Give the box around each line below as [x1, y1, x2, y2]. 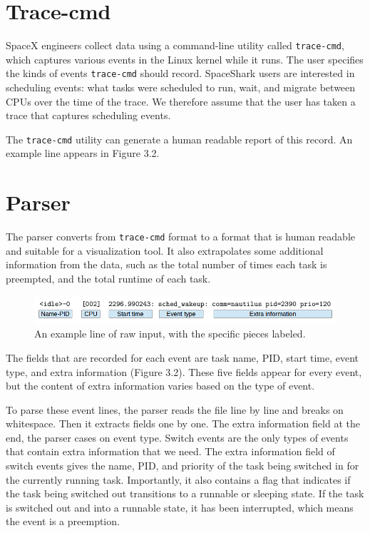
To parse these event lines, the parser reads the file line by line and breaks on [6, 402, 344, 417]
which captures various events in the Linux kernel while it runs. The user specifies [6, 51, 364, 66]
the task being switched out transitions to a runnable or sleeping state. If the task [6, 486, 364, 501]
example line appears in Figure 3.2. [6, 146, 160, 161]
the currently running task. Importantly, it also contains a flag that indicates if [6, 472, 351, 487]
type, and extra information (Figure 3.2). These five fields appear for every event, [6, 364, 362, 379]
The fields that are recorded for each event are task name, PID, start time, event [6, 350, 359, 365]
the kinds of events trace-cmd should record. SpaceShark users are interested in [6, 66, 355, 81]
